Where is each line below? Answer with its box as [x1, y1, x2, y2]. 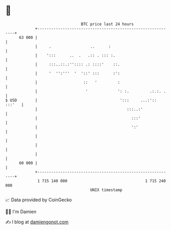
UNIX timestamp [90, 187, 123, 193]
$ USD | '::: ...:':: [5, 97, 157, 103]
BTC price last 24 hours [81, 22, 134, 27]
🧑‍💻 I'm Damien [5, 208, 37, 215]
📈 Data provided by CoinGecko [5, 197, 72, 203]
